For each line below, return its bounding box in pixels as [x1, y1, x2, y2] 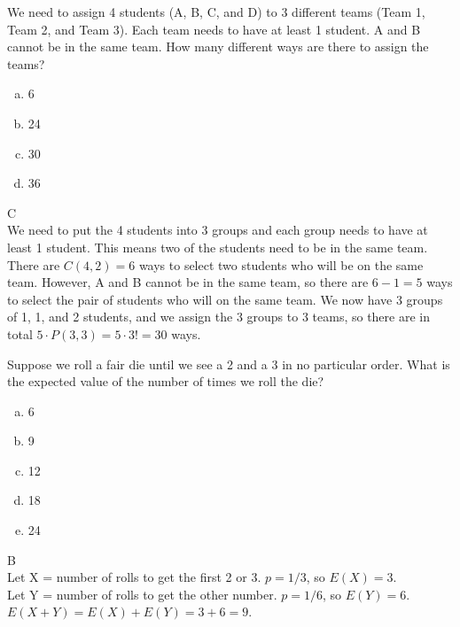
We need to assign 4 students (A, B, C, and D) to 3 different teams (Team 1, [7, 3, 425, 20]
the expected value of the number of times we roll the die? [7, 372, 324, 391]
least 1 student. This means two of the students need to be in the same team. [7, 237, 428, 256]
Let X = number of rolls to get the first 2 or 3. [7, 568, 261, 586]
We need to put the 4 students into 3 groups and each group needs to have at [7, 221, 428, 239]
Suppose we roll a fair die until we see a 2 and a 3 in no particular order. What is [7, 354, 450, 373]
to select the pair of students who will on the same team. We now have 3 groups [7, 290, 443, 308]
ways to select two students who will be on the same [138, 255, 424, 274]
